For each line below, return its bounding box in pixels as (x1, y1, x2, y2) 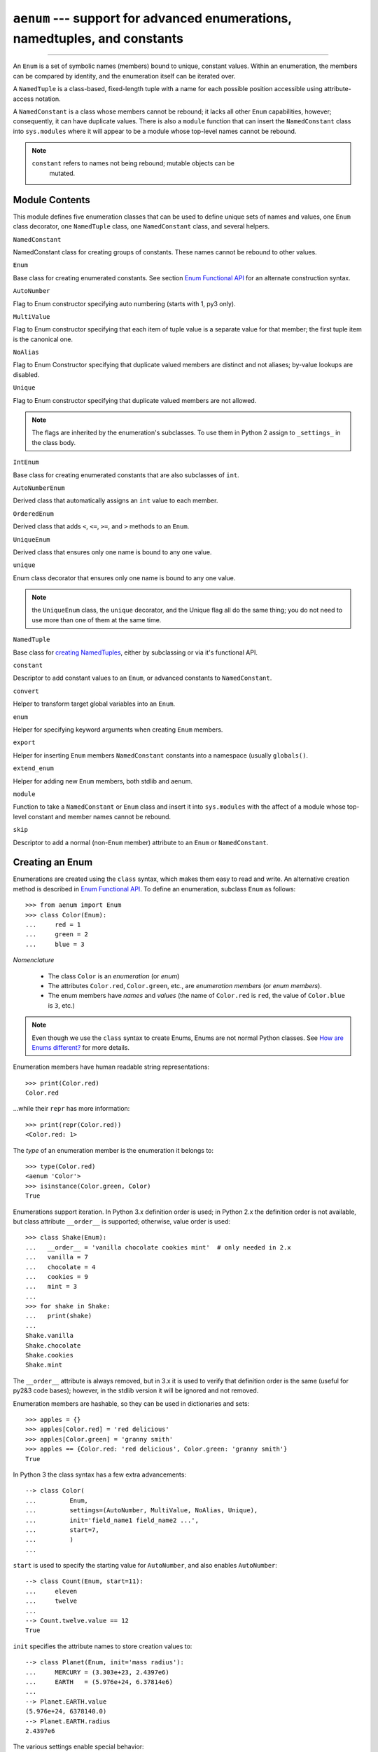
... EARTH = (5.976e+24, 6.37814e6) (25, 1678, 174, 1685)
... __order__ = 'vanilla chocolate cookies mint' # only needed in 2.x (25, 1243, 291, 1251)
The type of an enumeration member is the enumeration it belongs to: (13, 1146, 213, 1154)
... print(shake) (25, 1312, 92, 1320)
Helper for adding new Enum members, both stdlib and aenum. (13, 776, 192, 785)
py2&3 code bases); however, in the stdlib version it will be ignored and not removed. (13, 1386, 259, 1395)
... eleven (25, 1587, 78, 1595)
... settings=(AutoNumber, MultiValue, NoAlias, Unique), (25, 1507, 258, 1514)
